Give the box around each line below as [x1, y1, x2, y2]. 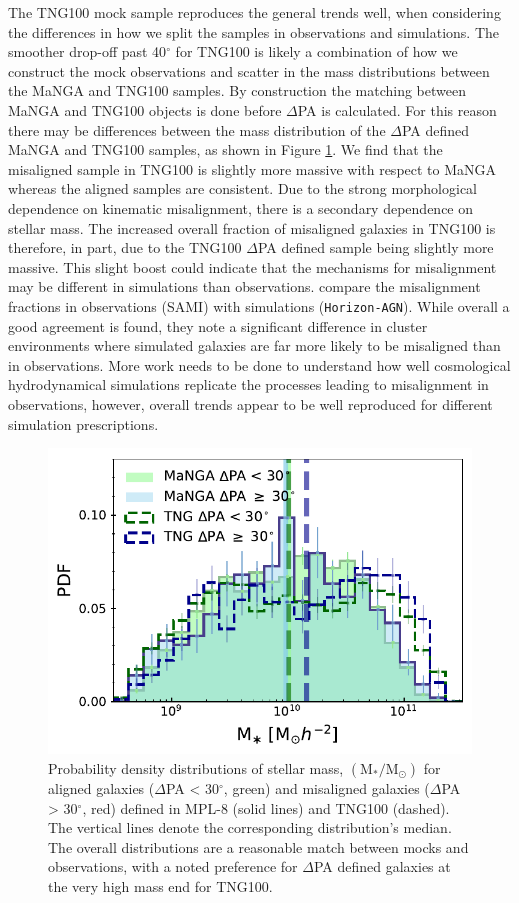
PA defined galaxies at [313, 856, 451, 877]
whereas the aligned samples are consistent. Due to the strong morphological [8, 178, 477, 199]
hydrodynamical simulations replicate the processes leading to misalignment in [8, 374, 489, 395]
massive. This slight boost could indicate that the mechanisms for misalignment [8, 256, 497, 277]
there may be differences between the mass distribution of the [8, 119, 386, 140]
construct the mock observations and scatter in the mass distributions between [8, 60, 490, 81]
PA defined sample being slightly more [257, 237, 494, 258]
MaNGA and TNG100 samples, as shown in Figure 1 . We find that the [8, 139, 443, 160]
